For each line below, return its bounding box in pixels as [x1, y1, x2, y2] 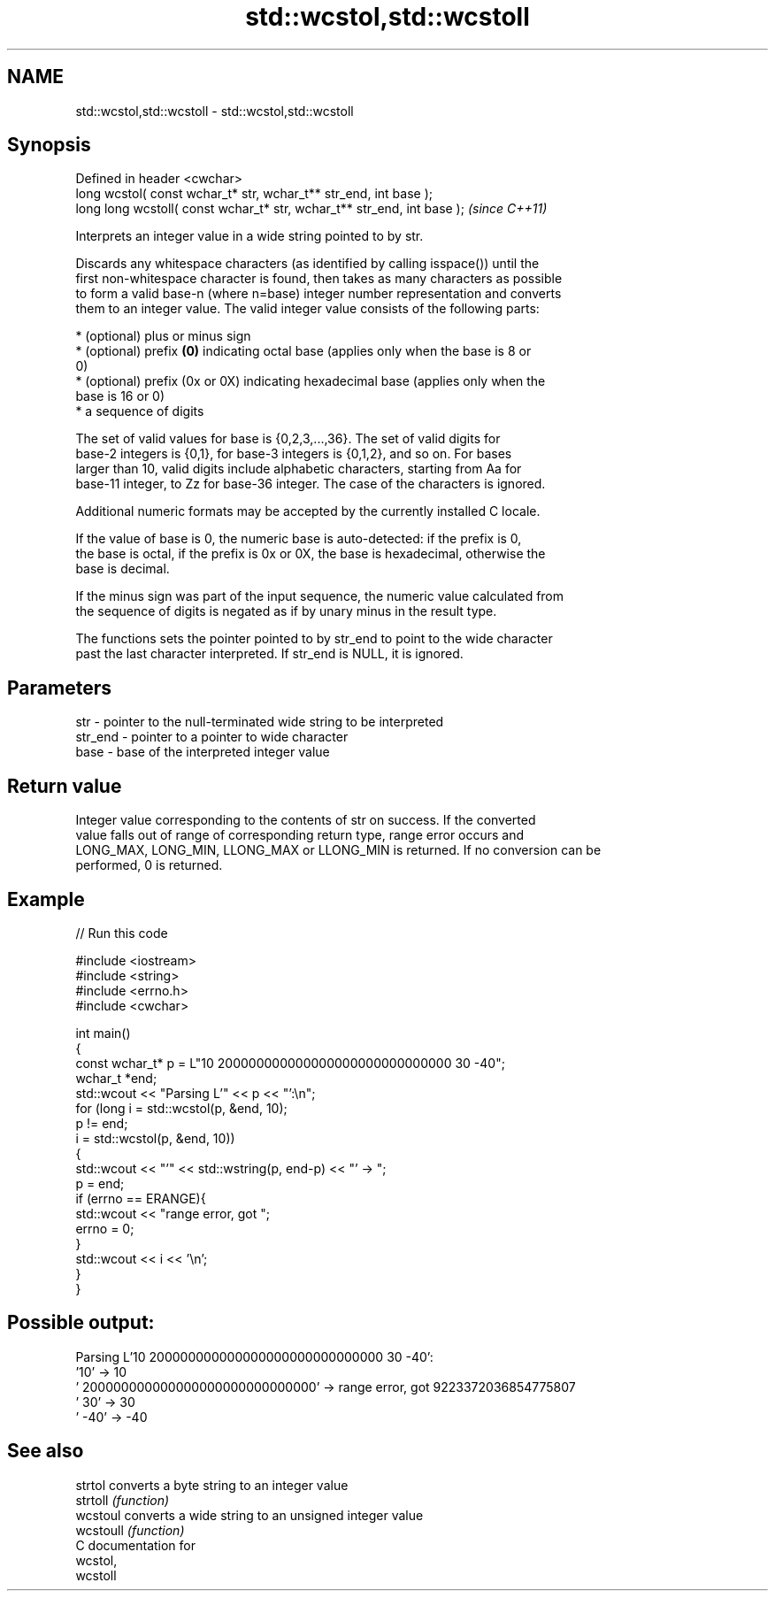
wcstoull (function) [75, 1522, 185, 1538]
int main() [75, 1025, 131, 1041]
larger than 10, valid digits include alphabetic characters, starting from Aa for [75, 461, 522, 477]
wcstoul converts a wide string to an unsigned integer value [75, 1507, 424, 1523]
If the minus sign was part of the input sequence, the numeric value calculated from [75, 588, 564, 604]
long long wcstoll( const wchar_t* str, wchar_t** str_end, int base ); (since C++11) [75, 201, 548, 217]
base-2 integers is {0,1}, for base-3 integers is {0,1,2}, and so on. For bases [75, 446, 512, 462]
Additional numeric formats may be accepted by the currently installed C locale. [75, 503, 541, 519]
